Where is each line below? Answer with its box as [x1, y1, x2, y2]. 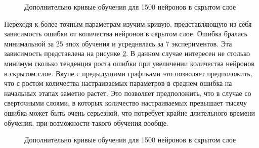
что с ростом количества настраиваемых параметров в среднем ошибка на [4, 78, 232, 88]
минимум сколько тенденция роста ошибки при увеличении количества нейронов [4, 58, 254, 68]
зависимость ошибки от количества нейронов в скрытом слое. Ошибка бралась [4, 28, 247, 39]
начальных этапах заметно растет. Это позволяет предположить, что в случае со [4, 87, 251, 98]
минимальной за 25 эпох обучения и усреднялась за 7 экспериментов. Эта [4, 38, 232, 48]
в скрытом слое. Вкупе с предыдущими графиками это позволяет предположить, [4, 68, 252, 78]
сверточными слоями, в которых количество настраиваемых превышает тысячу [4, 97, 247, 108]
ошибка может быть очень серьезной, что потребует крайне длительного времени [4, 107, 255, 118]
